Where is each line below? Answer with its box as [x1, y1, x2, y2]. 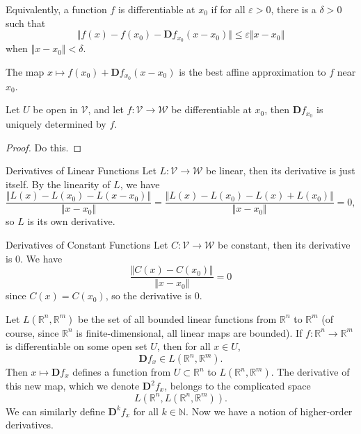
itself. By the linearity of [6, 176, 111, 191]
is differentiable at [118, 2, 195, 16]
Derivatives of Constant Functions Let [6, 237, 168, 251]
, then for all [157, 339, 211, 353]
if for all [211, 2, 246, 16]
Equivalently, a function [6, 2, 107, 16]
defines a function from [72, 365, 171, 379]
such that [6, 15, 46, 30]
